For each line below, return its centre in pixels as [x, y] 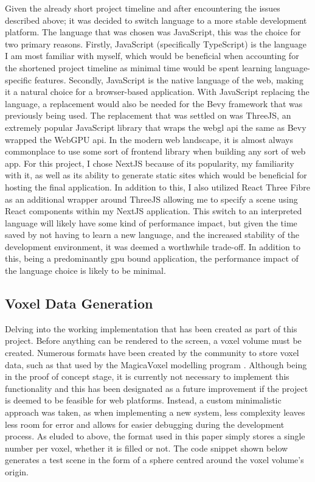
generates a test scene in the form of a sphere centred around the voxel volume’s [154, 460]
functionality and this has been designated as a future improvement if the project [157, 388]
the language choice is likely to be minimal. [85, 271]
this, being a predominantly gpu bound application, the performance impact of [152, 258]
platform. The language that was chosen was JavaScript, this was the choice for [153, 32]
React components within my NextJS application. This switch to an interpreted [154, 211]
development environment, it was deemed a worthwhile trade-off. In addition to [153, 246]
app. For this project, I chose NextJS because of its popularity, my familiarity [150, 163]
